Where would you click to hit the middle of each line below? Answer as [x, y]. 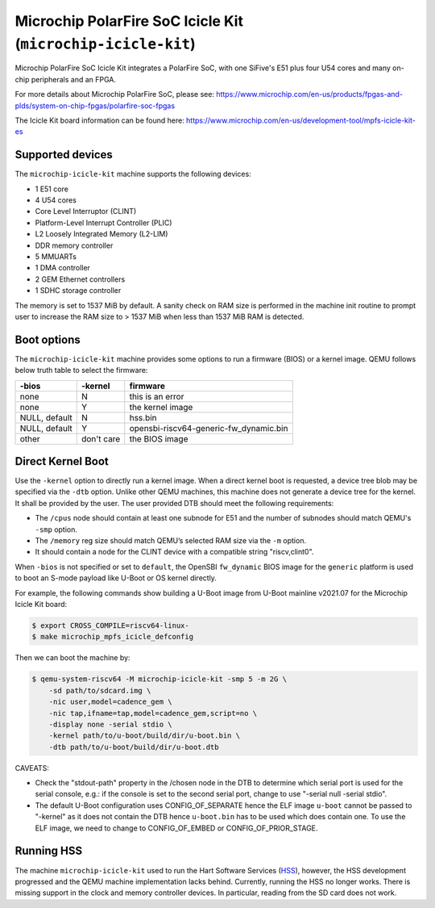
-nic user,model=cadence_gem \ [110, 702]
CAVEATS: [32, 768]
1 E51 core [52, 189]
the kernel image [161, 407]
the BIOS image [159, 438]
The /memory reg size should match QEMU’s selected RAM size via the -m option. [170, 541]
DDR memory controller [74, 245]
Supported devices [64, 155]
